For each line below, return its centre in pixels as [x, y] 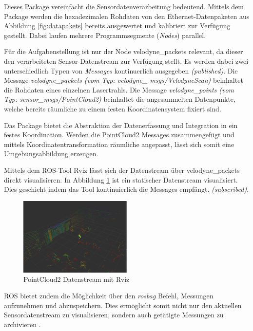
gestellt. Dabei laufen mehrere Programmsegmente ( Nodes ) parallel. [105, 35]
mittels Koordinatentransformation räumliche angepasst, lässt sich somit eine [119, 144]
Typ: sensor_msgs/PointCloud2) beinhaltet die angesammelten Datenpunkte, [120, 99]
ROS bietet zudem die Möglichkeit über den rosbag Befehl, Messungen [109, 296]
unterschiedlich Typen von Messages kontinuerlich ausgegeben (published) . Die [121, 70]
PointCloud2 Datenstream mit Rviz [77, 279]
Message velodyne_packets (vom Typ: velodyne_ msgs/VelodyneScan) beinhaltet [124, 80]
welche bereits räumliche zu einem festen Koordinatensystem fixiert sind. [113, 108]
